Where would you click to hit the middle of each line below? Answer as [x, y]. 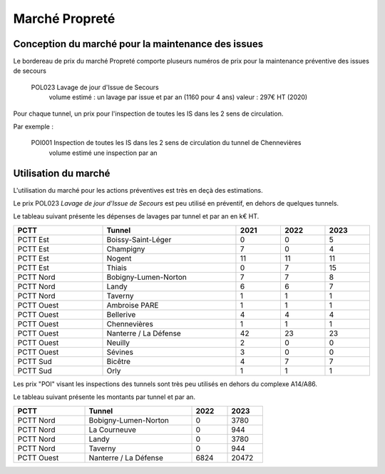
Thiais [117, 268]
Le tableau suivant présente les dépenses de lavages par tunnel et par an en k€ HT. [136, 216]
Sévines [120, 352]
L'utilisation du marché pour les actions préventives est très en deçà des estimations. [138, 190]
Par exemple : [33, 127]
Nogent [119, 258]
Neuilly [118, 343]
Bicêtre [119, 361]
